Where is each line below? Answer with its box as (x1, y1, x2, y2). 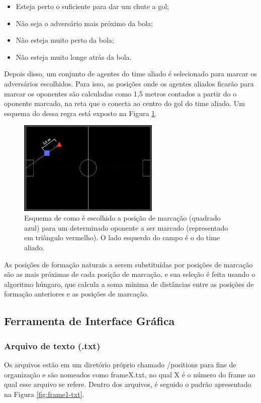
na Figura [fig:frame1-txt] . (4, 388, 84, 399)
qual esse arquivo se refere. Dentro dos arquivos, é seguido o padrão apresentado (4, 379, 251, 389)
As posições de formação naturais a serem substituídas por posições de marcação (4, 259, 253, 269)
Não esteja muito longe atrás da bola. (16, 51, 132, 62)
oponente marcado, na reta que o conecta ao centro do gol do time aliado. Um (4, 98, 245, 109)
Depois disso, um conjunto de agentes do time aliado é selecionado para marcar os (4, 68, 257, 79)
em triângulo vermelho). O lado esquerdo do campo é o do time (24, 232, 220, 243)
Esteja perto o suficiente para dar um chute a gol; (16, 1, 169, 11)
